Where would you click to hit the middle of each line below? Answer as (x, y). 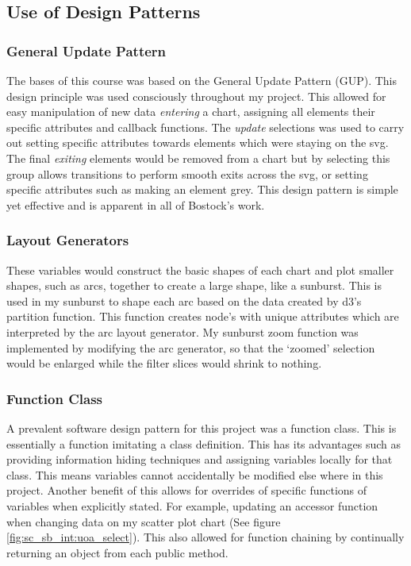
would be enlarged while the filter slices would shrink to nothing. (164, 363)
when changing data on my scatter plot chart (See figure (144, 521)
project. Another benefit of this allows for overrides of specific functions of (187, 490)
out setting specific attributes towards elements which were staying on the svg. (198, 142)
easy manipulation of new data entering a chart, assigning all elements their (191, 112)
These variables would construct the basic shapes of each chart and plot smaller (200, 270)
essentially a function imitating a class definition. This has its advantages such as (204, 443)
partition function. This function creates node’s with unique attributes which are (203, 316)
